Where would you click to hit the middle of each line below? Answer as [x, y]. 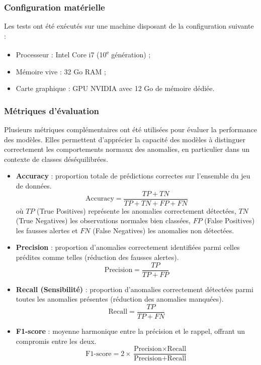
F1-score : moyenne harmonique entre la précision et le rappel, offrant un [130, 331]
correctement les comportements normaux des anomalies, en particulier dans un [127, 149]
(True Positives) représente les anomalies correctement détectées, [137, 210]
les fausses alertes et [47, 230]
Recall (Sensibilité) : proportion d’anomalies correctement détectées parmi [135, 289]
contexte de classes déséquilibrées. [56, 159]
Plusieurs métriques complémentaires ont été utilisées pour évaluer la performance [130, 129]
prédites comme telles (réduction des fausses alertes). [97, 257]
